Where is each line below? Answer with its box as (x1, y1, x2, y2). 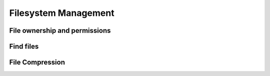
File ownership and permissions (9, 26, 111, 35)
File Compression (9, 58, 65, 67)
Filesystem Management (9, 7, 114, 18)
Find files (9, 42, 39, 51)
